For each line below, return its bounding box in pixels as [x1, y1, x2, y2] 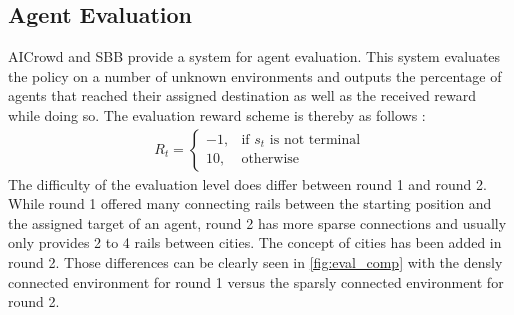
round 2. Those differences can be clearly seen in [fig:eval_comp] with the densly [8, 251, 503, 272]
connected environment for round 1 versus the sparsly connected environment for [8, 271, 504, 292]
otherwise [241, 152, 300, 167]
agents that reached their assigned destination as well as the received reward [8, 85, 477, 106]
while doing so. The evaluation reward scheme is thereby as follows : [8, 104, 426, 125]
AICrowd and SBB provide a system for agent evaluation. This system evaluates [8, 46, 501, 67]
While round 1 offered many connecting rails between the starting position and [8, 193, 492, 214]
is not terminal [269, 132, 361, 147]
